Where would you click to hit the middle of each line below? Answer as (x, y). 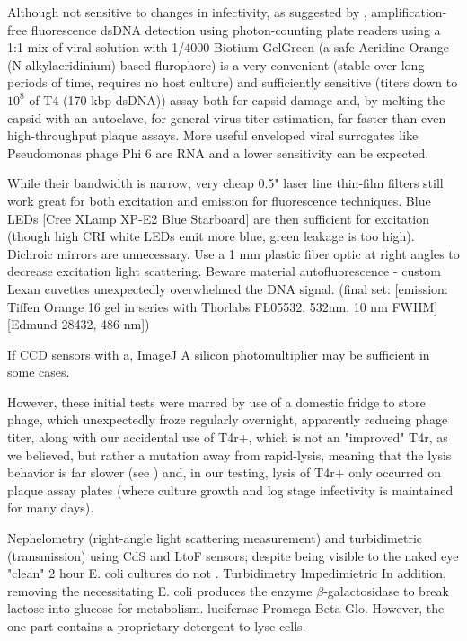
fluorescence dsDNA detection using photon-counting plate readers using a (236, 29)
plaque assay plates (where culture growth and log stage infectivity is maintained (230, 490)
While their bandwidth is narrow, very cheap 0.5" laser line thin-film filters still (225, 183)
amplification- (409, 12)
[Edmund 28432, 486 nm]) (79, 324)
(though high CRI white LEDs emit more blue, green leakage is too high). (211, 236)
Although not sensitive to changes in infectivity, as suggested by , (187, 12)
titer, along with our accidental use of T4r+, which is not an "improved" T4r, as (228, 437)
